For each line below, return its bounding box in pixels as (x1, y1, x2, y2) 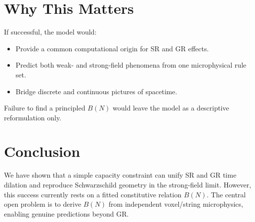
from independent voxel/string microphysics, (108, 199, 243, 209)
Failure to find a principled (4, 103, 85, 113)
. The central (207, 189, 246, 199)
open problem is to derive (4, 199, 82, 209)
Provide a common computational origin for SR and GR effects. (15, 43, 209, 53)
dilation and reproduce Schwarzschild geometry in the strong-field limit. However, (4, 180, 252, 189)
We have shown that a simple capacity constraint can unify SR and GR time (4, 170, 237, 180)
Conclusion (4, 141, 81, 161)
